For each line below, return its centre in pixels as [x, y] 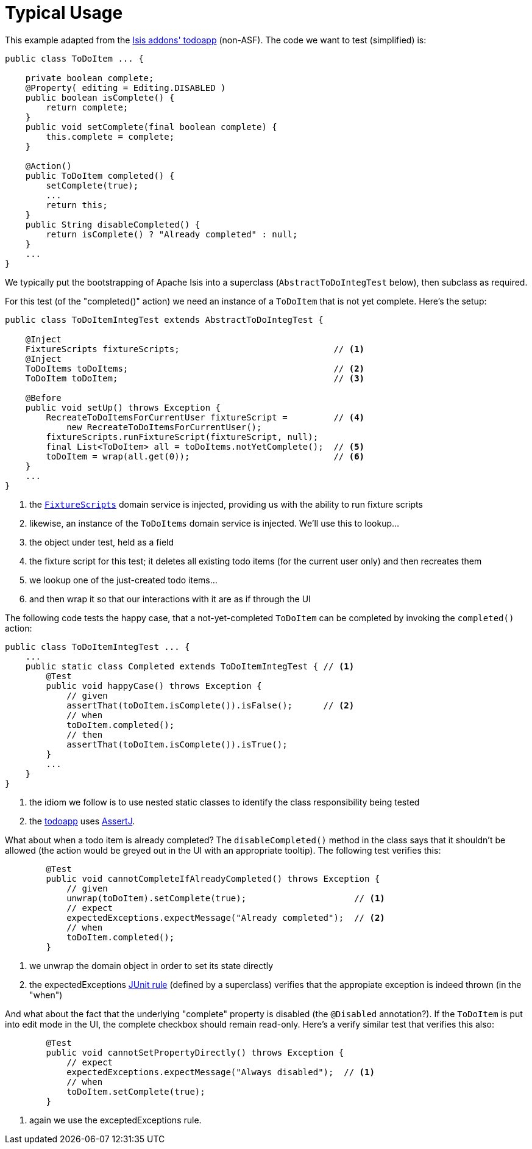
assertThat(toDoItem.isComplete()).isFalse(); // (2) [211, 705]
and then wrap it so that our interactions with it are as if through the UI [170, 599]
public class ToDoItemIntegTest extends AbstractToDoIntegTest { [164, 319]
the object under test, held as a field [102, 542]
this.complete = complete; [110, 136]
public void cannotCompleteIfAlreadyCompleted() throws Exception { [213, 878]
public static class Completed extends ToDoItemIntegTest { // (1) [190, 666]
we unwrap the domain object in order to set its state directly [151, 965]
